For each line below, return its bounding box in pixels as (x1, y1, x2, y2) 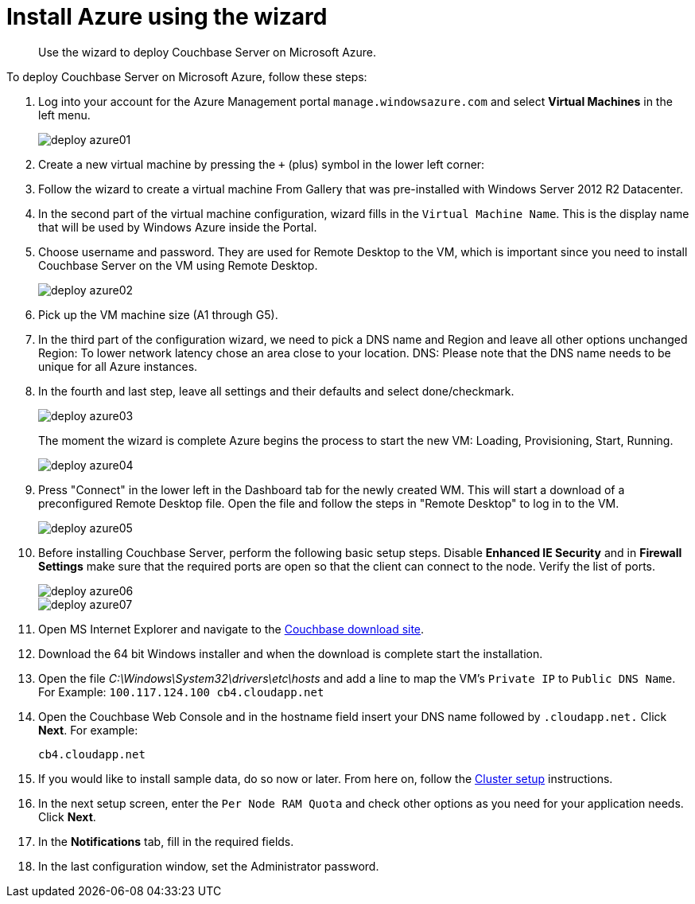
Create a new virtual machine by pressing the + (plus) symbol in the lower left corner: (38, 157, 485, 171)
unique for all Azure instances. (38, 359, 198, 373)
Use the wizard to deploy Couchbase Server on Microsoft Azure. (38, 45, 377, 59)
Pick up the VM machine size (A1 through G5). (38, 307, 278, 321)
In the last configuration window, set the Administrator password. (38, 859, 379, 873)
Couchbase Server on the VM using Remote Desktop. (38, 258, 318, 272)
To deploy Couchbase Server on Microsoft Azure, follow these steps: (6, 69, 367, 84)
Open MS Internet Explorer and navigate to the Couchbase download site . (38, 621, 425, 636)
